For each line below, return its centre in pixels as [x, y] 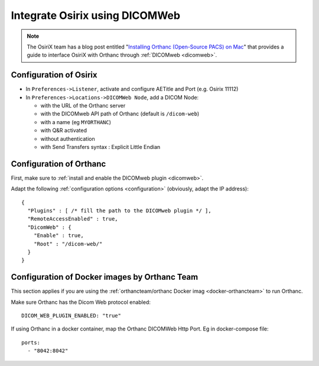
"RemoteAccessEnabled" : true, [73, 219]
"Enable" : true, [58, 236]
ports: [31, 342]
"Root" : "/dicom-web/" [68, 244]
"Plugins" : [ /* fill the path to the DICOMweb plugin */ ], [120, 211]
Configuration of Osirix [54, 75]
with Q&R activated [64, 131]
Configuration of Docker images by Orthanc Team [105, 277]
